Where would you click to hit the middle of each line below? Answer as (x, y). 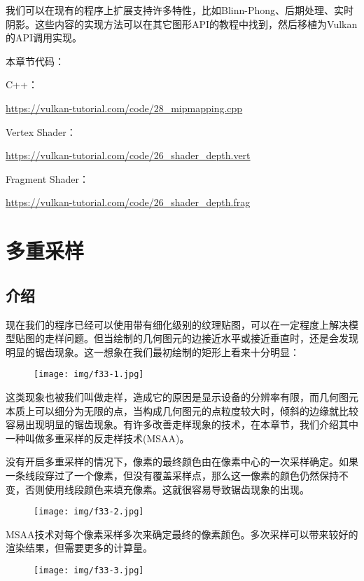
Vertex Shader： (41, 131)
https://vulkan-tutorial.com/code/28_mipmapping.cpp (124, 108)
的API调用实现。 (44, 37)
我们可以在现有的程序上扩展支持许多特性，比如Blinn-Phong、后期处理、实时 (180, 10)
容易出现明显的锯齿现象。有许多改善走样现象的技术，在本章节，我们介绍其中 (182, 424)
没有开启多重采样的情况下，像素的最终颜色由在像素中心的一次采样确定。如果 (182, 462)
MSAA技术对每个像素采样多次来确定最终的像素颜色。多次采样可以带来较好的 (182, 534)
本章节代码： (35, 61)
